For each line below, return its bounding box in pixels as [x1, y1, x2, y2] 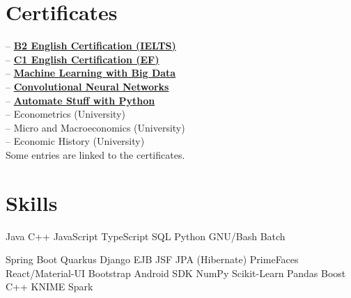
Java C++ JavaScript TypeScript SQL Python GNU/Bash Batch [6, 228, 286, 243]
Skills [6, 188, 58, 217]
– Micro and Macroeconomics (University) [6, 120, 185, 134]
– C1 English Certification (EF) [6, 52, 159, 66]
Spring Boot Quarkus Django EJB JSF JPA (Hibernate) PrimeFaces [6, 252, 299, 267]
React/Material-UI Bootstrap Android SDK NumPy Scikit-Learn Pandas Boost [6, 265, 346, 280]
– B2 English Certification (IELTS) [6, 38, 176, 53]
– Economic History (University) [6, 134, 145, 148]
